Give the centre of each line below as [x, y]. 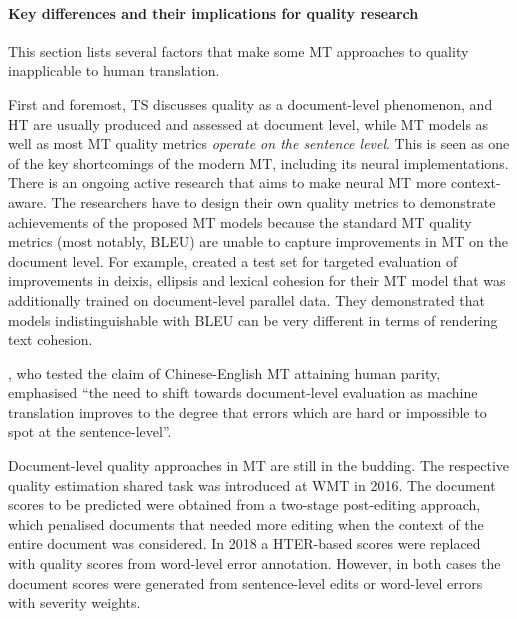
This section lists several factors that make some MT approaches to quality [238, 50]
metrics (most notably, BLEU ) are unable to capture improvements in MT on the [258, 241]
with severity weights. [74, 602]
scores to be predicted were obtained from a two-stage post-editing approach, [244, 504]
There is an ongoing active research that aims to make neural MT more [227, 182]
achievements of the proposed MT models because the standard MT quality [240, 221]
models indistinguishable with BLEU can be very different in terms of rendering [253, 319]
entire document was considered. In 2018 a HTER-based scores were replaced [244, 543]
